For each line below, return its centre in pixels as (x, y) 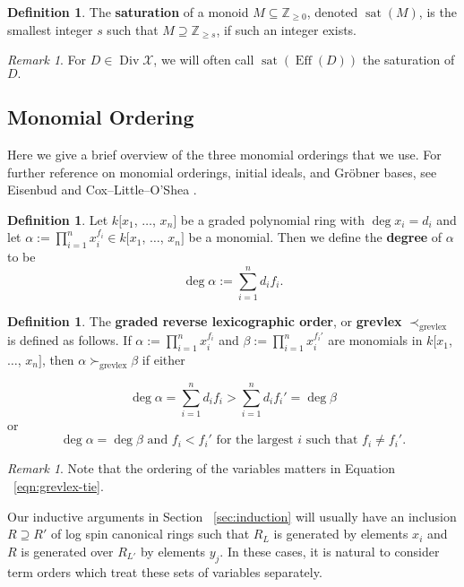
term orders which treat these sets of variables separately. (165, 571)
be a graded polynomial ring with (272, 219)
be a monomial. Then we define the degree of (315, 237)
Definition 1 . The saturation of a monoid (128, 12)
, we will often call (204, 60)
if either (163, 359)
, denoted (332, 12)
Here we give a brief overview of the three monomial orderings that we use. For (224, 154)
